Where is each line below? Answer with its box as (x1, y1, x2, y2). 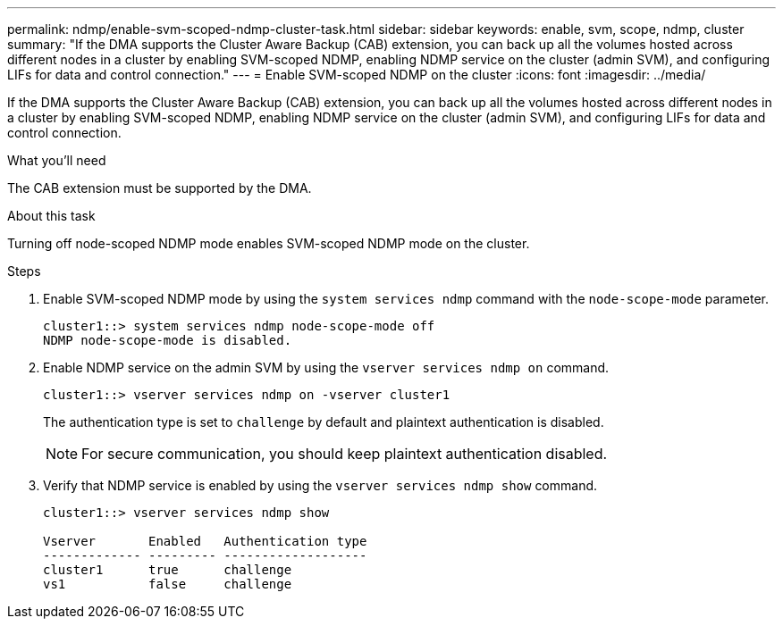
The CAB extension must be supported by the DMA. (7, 180, 312, 196)
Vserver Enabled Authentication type (43, 534, 367, 548)
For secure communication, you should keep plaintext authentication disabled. (81, 445, 608, 463)
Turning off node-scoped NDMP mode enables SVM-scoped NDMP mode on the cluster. (7, 236, 530, 251)
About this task (7, 208, 96, 223)
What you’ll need (7, 153, 106, 168)
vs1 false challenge (43, 577, 292, 591)
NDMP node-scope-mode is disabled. (43, 333, 292, 347)
